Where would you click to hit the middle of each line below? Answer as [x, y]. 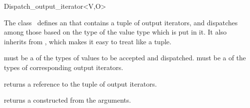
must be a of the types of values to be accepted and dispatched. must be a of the [125, 58]
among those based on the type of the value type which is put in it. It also [115, 32]
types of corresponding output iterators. [64, 67]
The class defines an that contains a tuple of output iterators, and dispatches [121, 22]
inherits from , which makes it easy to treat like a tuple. [88, 41]
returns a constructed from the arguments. [68, 100]
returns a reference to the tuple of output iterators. [81, 83]
